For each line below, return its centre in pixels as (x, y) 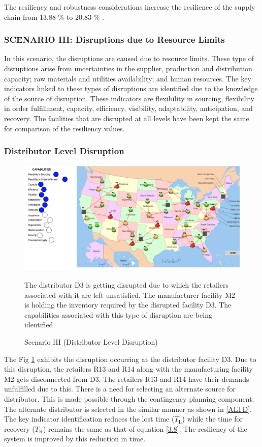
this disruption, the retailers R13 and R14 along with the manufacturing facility (128, 369)
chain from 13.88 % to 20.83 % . (54, 17)
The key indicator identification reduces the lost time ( (89, 419)
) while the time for (212, 419)
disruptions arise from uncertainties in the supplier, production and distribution (128, 68)
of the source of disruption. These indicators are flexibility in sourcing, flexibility (129, 98)
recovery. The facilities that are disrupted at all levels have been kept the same (127, 118)
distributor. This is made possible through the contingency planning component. (129, 398)
